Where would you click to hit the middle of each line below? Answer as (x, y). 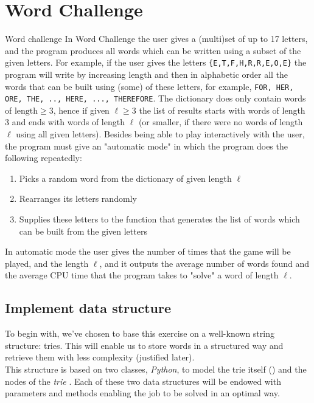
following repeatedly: (44, 158)
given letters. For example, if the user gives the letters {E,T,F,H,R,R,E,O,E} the (156, 62)
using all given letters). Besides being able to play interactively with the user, (160, 134)
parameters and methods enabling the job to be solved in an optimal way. (142, 393)
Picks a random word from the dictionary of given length (125, 178)
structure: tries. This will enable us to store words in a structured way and (144, 345)
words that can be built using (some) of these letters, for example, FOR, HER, (149, 86)
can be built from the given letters (83, 231)
